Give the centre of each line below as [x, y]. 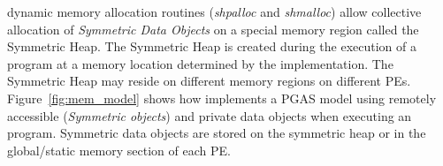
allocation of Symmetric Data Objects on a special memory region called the [213, 29]
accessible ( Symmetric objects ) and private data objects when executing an [210, 115]
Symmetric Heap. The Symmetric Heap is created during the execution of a [212, 46]
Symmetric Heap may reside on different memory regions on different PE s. [209, 81]
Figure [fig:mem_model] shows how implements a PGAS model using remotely [222, 98]
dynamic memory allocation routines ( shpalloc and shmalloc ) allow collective [214, 11]
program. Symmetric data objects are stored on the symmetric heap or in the [217, 133]
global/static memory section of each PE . [119, 150]
